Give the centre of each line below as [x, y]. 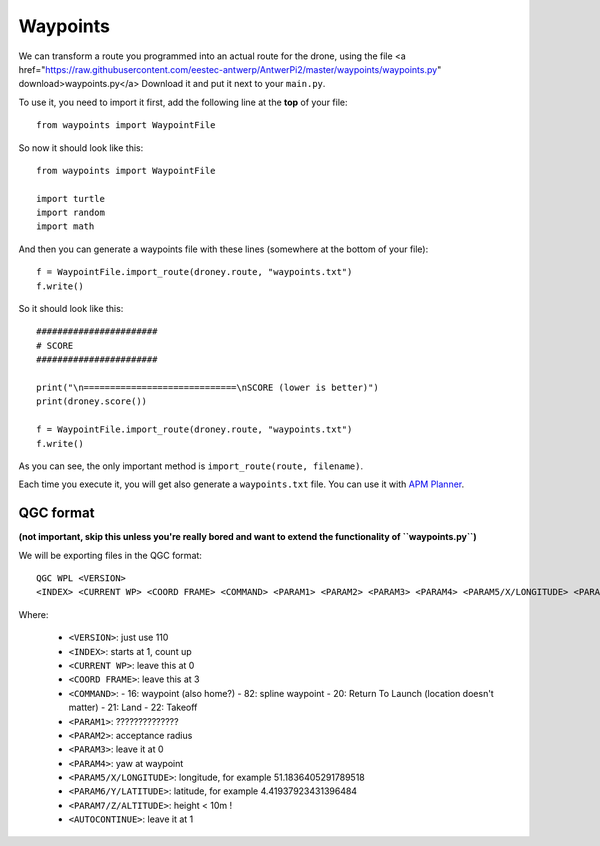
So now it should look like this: [81, 147]
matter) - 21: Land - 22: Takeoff [133, 707]
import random [70, 213]
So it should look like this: [71, 309]
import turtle [70, 198]
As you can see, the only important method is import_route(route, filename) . [191, 466]
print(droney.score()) [92, 401]
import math [65, 226]
